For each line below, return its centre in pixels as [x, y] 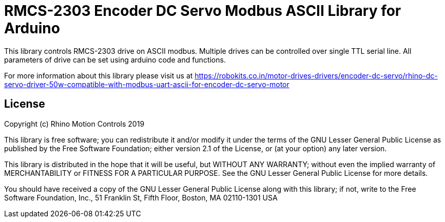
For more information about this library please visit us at [99, 75]
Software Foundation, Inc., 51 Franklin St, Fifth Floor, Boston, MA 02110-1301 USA [141, 197]
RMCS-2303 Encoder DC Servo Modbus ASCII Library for [203, 11]
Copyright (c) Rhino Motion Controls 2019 [74, 124]
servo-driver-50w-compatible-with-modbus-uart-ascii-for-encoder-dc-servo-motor [147, 84]
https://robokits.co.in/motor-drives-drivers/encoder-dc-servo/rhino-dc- [316, 75]
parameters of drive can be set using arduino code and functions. [115, 59]
